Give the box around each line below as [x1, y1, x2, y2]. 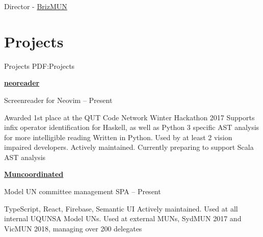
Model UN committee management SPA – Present [4, 186, 161, 197]
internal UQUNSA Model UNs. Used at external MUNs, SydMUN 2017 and [4, 213, 242, 224]
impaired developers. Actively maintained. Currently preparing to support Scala [4, 142, 254, 152]
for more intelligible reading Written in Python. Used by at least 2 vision [4, 131, 232, 142]
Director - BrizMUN [4, 1, 67, 11]
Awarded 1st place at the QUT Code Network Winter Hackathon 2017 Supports [4, 112, 255, 122]
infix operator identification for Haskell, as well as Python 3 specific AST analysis [4, 122, 259, 133]
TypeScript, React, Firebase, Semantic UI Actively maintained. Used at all [4, 203, 238, 214]
